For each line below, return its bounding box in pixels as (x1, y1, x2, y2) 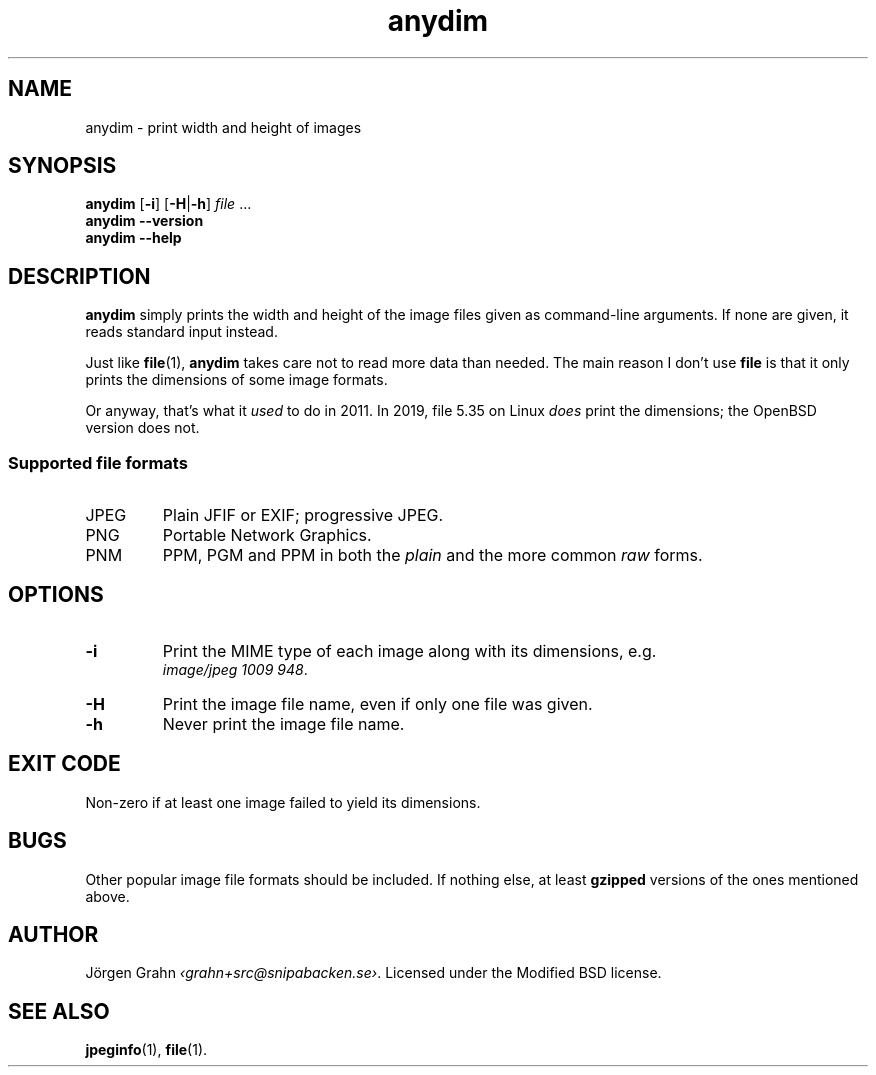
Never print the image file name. (162, 713, 405, 734)
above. (85, 887, 130, 905)
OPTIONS (8, 582, 104, 608)
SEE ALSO (8, 998, 110, 1024)
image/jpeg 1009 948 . (162, 660, 308, 678)
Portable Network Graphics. (162, 525, 372, 546)
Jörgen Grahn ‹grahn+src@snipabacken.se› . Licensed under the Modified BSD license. (85, 964, 662, 982)
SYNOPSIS (8, 153, 117, 179)
